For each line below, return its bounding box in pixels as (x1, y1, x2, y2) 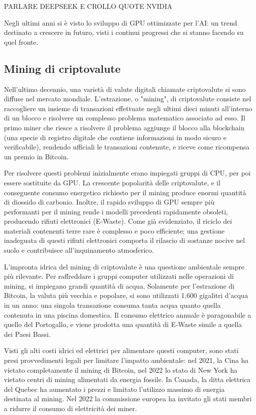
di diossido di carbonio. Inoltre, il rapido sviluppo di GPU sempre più (4, 197, 215, 207)
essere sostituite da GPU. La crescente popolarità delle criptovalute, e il (4, 177, 221, 187)
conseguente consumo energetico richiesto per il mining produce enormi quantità (4, 187, 246, 197)
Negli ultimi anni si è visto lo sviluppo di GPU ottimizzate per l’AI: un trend (4, 17, 237, 28)
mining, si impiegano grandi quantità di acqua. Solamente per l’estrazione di (4, 280, 235, 291)
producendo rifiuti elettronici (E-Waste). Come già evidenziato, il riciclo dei (4, 216, 232, 226)
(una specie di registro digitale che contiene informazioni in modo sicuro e (4, 132, 226, 142)
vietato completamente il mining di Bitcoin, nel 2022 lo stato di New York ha (4, 364, 238, 375)
